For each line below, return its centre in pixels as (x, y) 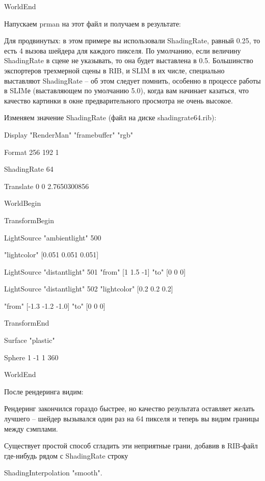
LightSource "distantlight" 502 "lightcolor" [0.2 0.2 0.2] (89, 289)
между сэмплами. (31, 428)
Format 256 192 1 (32, 152)
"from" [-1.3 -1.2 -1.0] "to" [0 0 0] (55, 305)
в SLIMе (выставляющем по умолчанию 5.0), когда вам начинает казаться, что (127, 90)
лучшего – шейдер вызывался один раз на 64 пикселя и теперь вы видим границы (132, 419)
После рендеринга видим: (44, 391)
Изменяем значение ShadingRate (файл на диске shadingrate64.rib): (110, 117)
